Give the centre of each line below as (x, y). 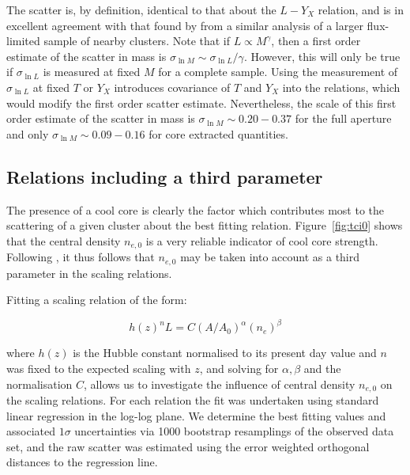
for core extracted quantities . (218, 133)
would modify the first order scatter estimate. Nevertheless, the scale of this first (201, 103)
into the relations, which (341, 87)
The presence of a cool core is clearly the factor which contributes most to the (195, 209)
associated (31, 431)
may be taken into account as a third (270, 257)
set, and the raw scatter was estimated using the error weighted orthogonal (188, 446)
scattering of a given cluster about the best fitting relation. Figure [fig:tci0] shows (205, 225)
